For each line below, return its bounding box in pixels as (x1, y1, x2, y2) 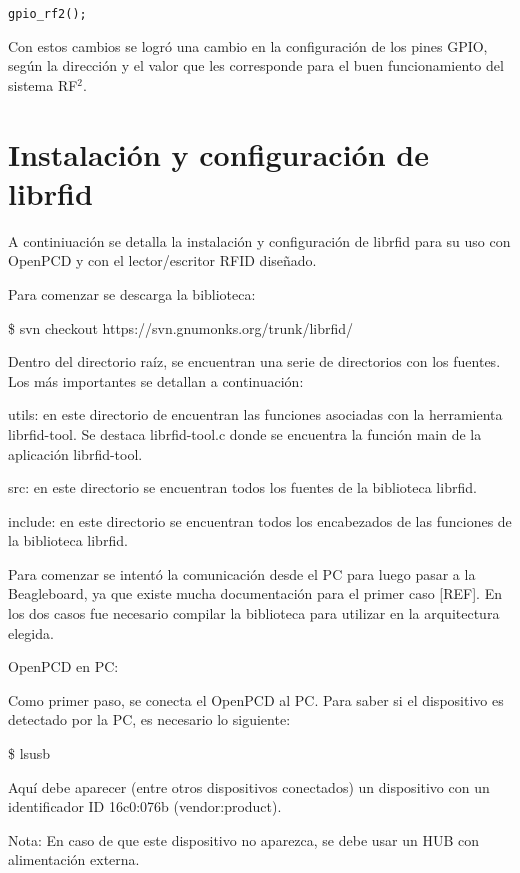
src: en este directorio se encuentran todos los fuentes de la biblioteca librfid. (8, 477, 477, 498)
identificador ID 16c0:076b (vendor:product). (8, 796, 282, 817)
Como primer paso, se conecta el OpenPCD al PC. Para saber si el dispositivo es (8, 689, 504, 710)
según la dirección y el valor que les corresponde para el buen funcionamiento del (8, 55, 504, 76)
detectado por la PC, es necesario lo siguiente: (8, 709, 291, 730)
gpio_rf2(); (8, 7, 87, 21)
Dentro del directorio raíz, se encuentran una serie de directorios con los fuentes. (8, 351, 501, 372)
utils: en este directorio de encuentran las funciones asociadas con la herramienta (8, 404, 503, 425)
